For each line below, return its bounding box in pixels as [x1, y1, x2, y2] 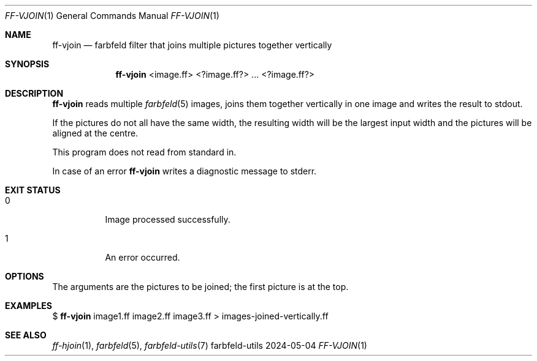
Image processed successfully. [105, 214, 230, 225]
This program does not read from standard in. [52, 147, 237, 157]
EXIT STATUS [5, 185, 61, 195]
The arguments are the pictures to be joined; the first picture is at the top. [52, 281, 349, 292]
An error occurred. [105, 252, 180, 262]
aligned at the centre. [52, 128, 139, 138]
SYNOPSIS [5, 59, 50, 69]
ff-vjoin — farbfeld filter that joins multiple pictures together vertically [52, 40, 332, 50]
